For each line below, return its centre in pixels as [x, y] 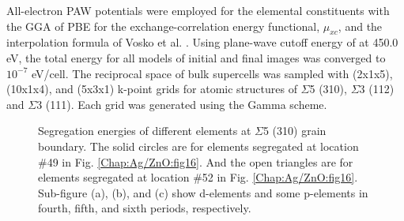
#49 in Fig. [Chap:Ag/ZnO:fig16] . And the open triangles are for [196, 161]
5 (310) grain [295, 131]
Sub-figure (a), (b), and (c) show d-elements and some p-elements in [203, 192]
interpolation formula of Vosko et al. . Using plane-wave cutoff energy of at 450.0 [202, 42]
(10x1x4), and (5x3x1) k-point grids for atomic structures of [152, 89]
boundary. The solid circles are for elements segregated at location [198, 146]
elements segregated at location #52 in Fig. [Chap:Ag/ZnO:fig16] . [198, 177]
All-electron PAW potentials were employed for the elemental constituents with [198, 10]
